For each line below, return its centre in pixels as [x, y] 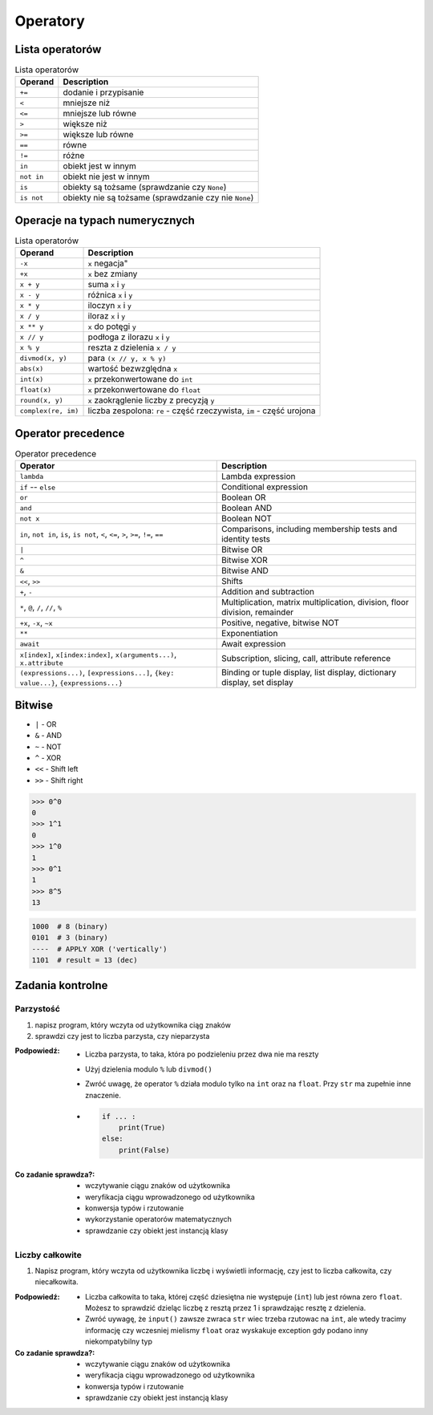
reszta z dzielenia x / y [132, 347]
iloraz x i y [107, 316]
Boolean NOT [247, 519]
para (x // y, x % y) [127, 359]
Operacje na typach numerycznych [105, 220]
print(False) [144, 1150]
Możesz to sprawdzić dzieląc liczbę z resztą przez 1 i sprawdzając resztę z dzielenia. [226, 1308]
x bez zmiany [113, 274]
